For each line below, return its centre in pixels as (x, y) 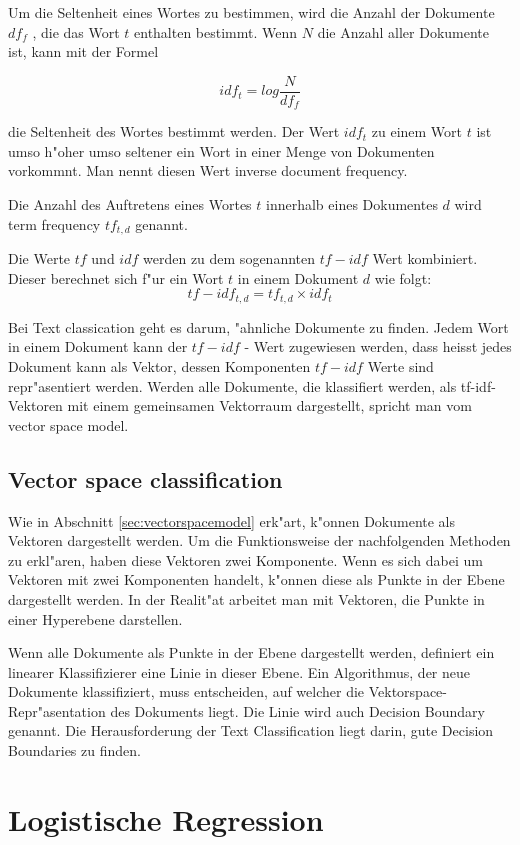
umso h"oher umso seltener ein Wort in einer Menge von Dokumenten (221, 150)
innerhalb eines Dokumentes (352, 204)
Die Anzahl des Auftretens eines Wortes (130, 204)
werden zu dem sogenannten (229, 258)
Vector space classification (145, 478)
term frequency (54, 223)
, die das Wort (76, 31)
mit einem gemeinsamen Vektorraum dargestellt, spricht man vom (269, 405)
